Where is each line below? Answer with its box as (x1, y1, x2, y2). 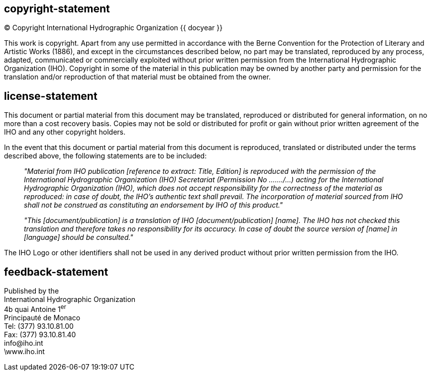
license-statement (4, 89, 98, 102)
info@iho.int (4, 338, 43, 347)
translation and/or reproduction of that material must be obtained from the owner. (4, 73, 271, 81)
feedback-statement (4, 265, 108, 278)
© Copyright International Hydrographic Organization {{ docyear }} (4, 23, 223, 32)
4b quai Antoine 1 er (4, 303, 67, 313)
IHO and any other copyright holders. (4, 128, 126, 137)
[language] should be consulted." (24, 233, 133, 242)
